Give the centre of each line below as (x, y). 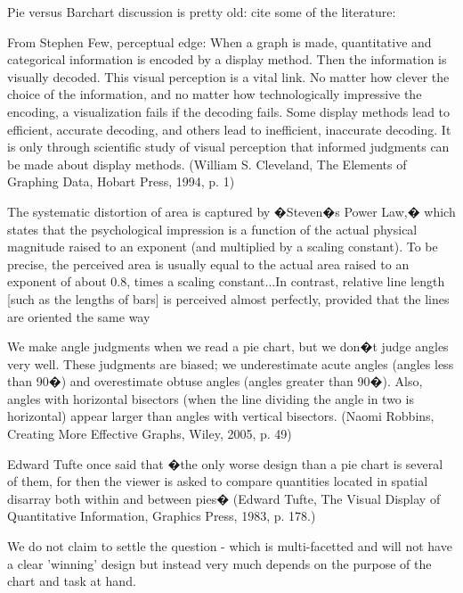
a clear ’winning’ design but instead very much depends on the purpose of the (219, 563)
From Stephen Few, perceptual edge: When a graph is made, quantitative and (219, 41)
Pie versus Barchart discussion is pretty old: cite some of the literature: (202, 12)
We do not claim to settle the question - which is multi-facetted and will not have (230, 546)
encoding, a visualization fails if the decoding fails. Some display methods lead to (229, 111)
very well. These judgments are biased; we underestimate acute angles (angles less (231, 363)
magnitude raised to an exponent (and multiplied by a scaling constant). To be (223, 247)
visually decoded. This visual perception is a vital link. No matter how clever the (228, 76)
